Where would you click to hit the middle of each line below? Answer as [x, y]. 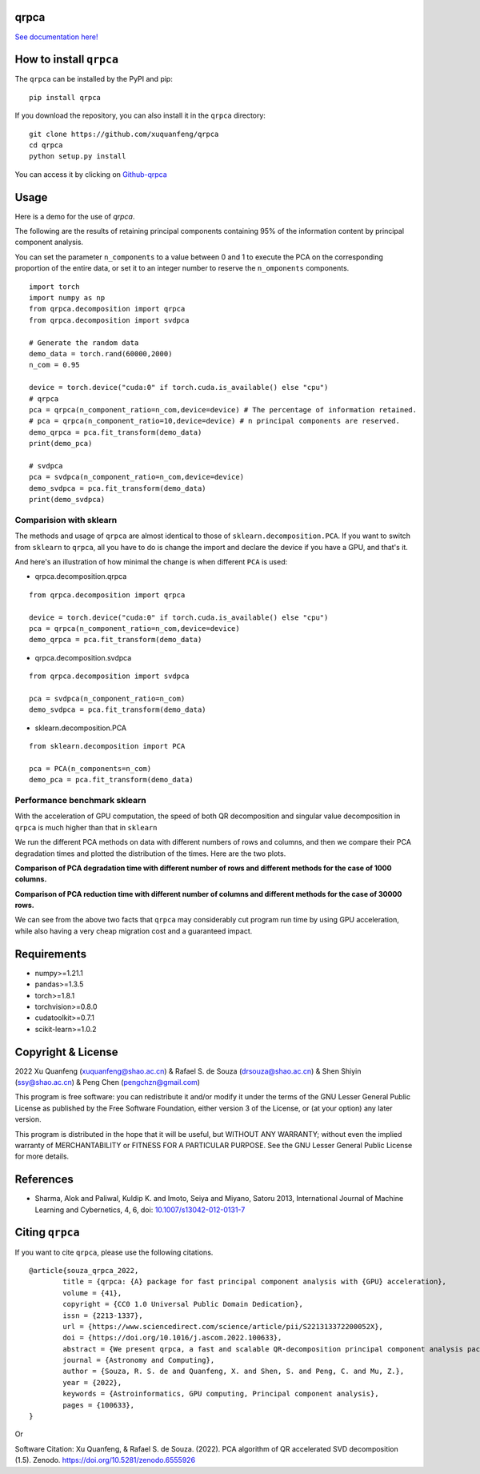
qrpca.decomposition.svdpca [83, 657]
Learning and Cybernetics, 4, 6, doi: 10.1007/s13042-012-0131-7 [140, 1210]
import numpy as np [67, 298]
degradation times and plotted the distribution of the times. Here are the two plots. [150, 853]
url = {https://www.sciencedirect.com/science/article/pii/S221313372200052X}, [223, 1326]
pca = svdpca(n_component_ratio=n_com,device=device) [136, 477]
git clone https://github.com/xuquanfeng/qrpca [124, 134]
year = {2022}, [92, 1382]
